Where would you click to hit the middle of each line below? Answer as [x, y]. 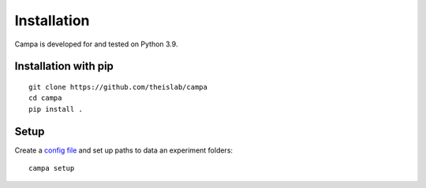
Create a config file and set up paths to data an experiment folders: [123, 150]
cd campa [45, 98]
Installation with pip [64, 66]
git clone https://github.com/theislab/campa [118, 87]
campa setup [52, 168]
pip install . [56, 109]
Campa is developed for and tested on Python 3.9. [96, 44]
